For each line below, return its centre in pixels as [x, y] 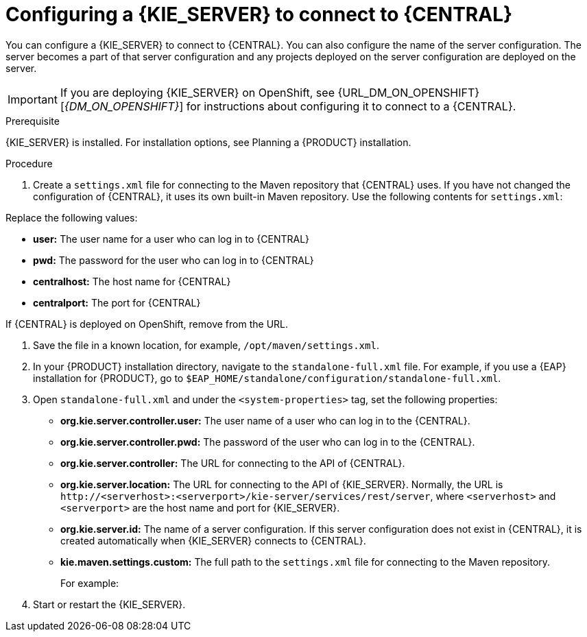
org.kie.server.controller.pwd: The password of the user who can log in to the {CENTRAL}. [268, 442]
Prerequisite [33, 121]
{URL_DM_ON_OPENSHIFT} [409, 92]
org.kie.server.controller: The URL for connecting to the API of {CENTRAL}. [233, 463]
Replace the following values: [72, 217]
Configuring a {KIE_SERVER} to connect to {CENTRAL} [259, 14]
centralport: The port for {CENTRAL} [117, 302]
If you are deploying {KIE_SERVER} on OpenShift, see [197, 92]
